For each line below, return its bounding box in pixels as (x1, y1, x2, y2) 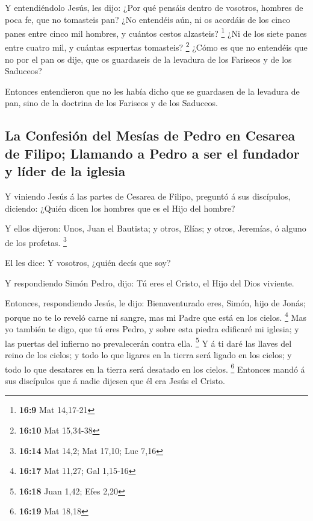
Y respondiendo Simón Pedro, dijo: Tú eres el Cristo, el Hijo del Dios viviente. (5, 276, 294, 289)
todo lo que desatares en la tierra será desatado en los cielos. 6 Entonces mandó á (5, 361, 305, 375)
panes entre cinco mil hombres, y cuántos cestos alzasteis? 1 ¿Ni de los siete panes (5, 25, 307, 39)
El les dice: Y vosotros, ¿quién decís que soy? (5, 256, 171, 269)
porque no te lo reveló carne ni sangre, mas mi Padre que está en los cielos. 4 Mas (5, 309, 306, 323)
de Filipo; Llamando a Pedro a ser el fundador (5, 144, 300, 162)
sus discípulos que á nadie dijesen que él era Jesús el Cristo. (5, 374, 226, 387)
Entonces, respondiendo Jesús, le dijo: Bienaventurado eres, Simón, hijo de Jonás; (5, 297, 306, 309)
